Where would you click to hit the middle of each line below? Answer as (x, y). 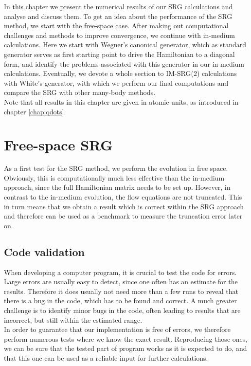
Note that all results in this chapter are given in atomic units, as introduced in (121, 101)
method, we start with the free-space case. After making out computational (116, 26)
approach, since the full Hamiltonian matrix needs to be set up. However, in (117, 187)
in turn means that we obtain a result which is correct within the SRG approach (124, 206)
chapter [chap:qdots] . (35, 111)
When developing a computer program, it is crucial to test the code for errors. (120, 272)
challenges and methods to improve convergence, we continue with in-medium (120, 35)
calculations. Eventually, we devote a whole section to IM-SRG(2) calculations (120, 73)
